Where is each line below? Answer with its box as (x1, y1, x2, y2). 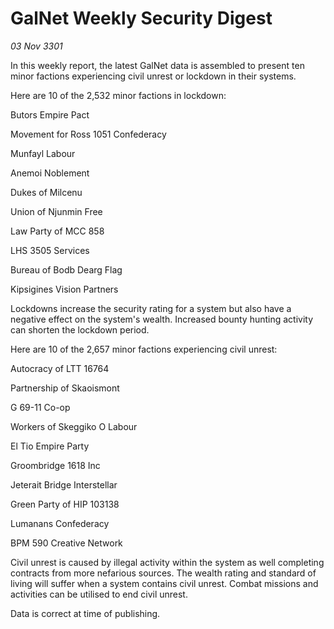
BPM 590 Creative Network (10, 537, 123, 549)
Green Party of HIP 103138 (10, 498, 120, 510)
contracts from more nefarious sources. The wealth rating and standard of (10, 567, 317, 579)
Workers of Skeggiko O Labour (10, 420, 138, 432)
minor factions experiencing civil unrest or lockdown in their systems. (10, 70, 297, 82)
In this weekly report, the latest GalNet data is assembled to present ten (10, 59, 305, 71)
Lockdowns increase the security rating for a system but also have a (10, 302, 292, 314)
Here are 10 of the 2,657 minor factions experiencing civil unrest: (10, 343, 278, 355)
